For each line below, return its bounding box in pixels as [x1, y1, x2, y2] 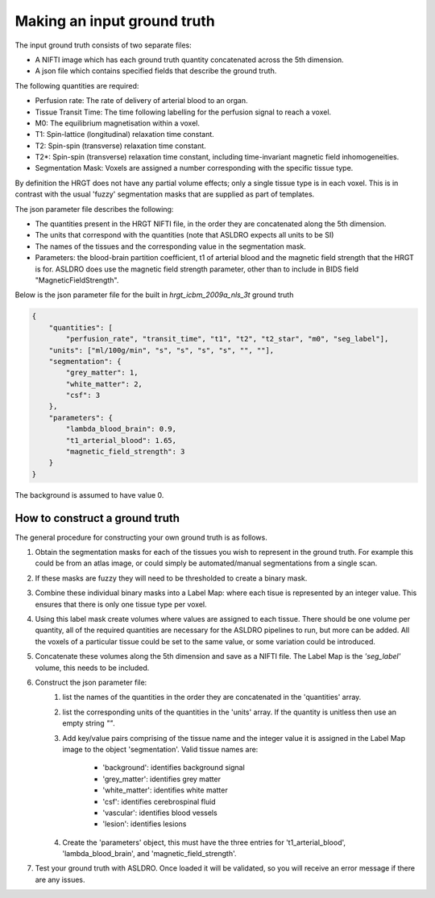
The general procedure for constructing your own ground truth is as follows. [14, 532, 267, 542]
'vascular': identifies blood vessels [102, 808, 217, 817]
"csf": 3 [65, 391, 101, 400]
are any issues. [35, 875, 85, 884]
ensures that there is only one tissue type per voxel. [35, 599, 207, 609]
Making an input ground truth [14, 12, 215, 30]
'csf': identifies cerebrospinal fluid [102, 797, 217, 806]
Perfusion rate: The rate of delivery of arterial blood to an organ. [35, 96, 248, 106]
